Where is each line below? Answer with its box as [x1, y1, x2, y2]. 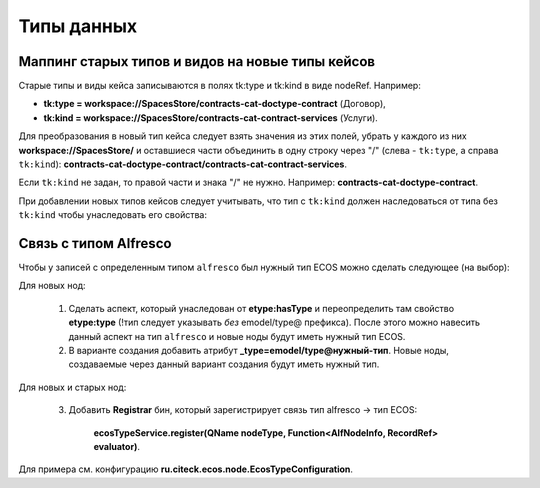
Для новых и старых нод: [18, 381, 127, 393]
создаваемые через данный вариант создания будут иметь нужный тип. [68, 358, 380, 370]
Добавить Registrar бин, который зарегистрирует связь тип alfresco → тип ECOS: [68, 404, 418, 416]
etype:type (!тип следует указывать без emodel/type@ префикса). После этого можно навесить [68, 316, 480, 329]
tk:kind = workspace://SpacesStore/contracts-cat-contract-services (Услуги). [43, 111, 379, 124]
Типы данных [18, 15, 138, 37]
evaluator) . [93, 441, 140, 452]
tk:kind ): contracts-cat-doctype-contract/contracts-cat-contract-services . [18, 158, 347, 170]
